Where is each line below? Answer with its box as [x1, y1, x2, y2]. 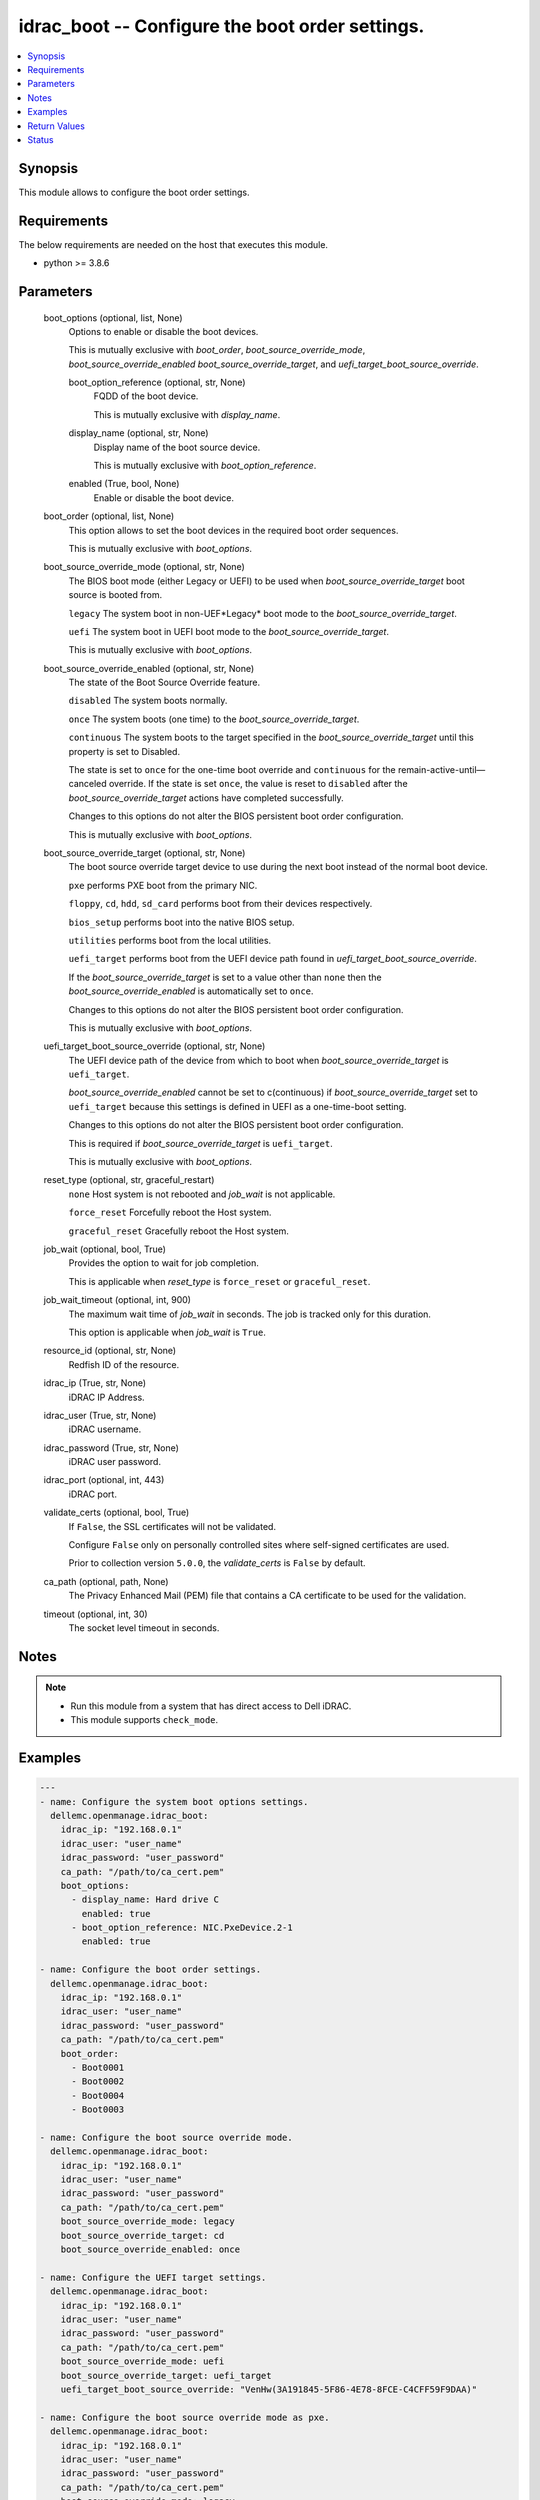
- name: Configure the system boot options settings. [39, 1796, 309, 1807]
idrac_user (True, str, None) [43, 1409, 157, 1421]
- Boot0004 [71, 2090, 125, 2101]
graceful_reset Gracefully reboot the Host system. [68, 1225, 290, 1237]
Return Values [27, 120, 85, 132]
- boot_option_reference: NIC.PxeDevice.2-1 [71, 1922, 294, 1934]
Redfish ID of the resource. [68, 1358, 180, 1370]
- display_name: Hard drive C [71, 1894, 220, 1905]
